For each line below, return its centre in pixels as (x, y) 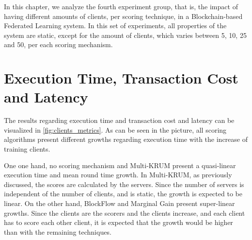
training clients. (27, 149)
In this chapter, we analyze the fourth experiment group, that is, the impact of (121, 6)
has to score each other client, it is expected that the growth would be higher (118, 222)
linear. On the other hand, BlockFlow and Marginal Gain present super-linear (119, 203)
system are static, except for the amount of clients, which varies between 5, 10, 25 (125, 35)
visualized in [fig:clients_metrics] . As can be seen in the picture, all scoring (115, 129)
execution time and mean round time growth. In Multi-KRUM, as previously (118, 175)
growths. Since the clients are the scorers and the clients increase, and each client (125, 213)
